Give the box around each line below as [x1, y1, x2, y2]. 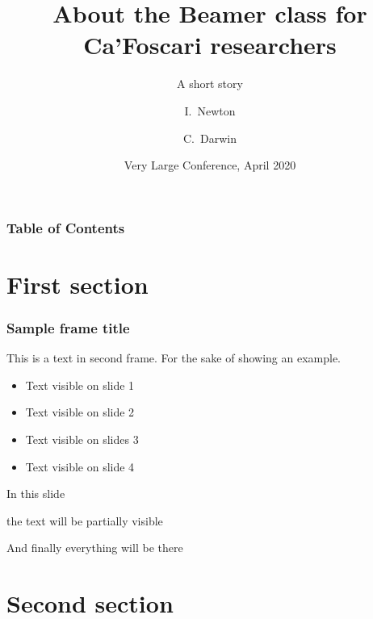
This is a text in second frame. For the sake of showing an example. [6, 349, 342, 366]
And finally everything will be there [6, 539, 183, 556]
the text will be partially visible [6, 512, 163, 529]
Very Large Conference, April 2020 [124, 157, 296, 174]
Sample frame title [6, 317, 130, 337]
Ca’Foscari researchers [83, 28, 337, 61]
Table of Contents [6, 217, 125, 237]
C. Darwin [183, 129, 237, 146]
